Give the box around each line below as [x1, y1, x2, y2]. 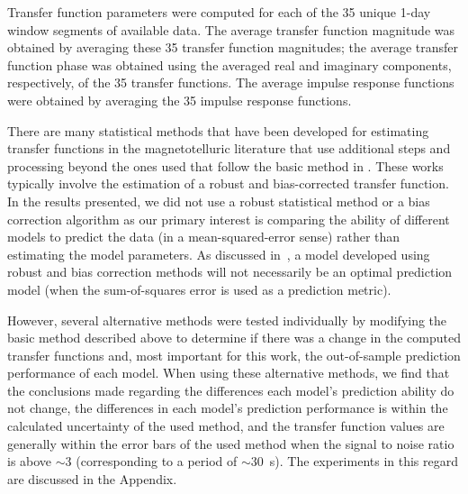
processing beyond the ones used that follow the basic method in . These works [7, 156, 444, 175]
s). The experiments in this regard [269, 452, 459, 471]
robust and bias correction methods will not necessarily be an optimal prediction [7, 262, 453, 281]
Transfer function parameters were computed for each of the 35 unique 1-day [7, 3, 431, 21]
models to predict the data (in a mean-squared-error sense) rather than [7, 227, 400, 246]
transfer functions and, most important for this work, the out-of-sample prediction [7, 345, 461, 364]
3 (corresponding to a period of [65, 452, 238, 471]
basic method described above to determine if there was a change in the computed [7, 328, 461, 347]
